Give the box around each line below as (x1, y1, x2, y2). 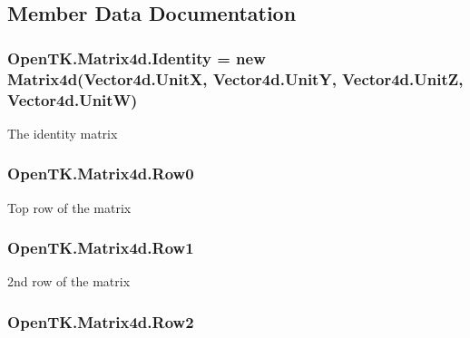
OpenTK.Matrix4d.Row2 (7, 310, 194, 333)
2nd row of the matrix (7, 272, 131, 291)
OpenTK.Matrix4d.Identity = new (7, 46, 266, 69)
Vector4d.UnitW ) (7, 88, 138, 111)
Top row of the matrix (7, 198, 132, 217)
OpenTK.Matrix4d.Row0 (7, 162, 194, 185)
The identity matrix (7, 123, 118, 142)
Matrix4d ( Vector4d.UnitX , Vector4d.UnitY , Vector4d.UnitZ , (7, 67, 464, 90)
